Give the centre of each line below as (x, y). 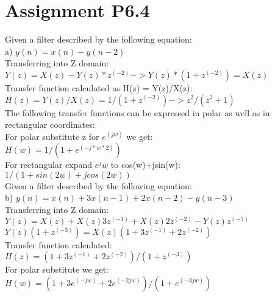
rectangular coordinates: (50, 124)
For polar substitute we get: (57, 269)
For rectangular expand (49, 165)
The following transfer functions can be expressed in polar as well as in (137, 112)
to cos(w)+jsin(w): (145, 165)
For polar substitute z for (52, 136)
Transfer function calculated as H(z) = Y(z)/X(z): (99, 87)
